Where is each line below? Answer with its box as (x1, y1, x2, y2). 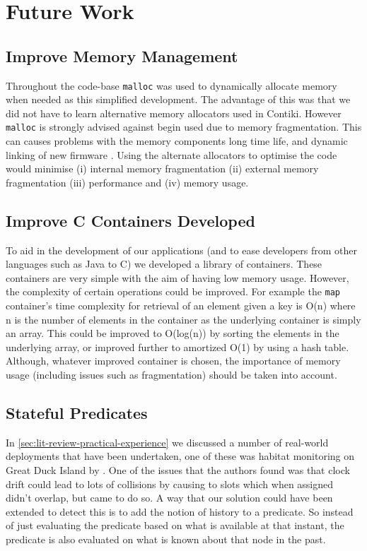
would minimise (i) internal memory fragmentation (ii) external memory (6, 161, 319, 176)
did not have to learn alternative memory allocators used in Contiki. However (6, 105, 342, 120)
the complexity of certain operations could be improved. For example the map (6, 284, 341, 299)
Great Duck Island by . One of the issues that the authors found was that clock (6, 463, 350, 478)
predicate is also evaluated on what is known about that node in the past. (6, 532, 326, 547)
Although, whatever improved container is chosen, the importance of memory (6, 353, 341, 368)
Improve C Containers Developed (6, 209, 255, 231)
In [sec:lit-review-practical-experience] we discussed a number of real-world (6, 434, 329, 449)
